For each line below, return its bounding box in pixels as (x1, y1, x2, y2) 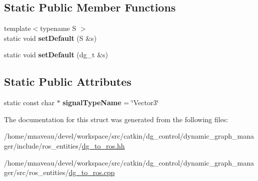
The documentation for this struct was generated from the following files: (4, 114, 228, 124)
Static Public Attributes (4, 74, 131, 89)
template (4, 23, 31, 33)
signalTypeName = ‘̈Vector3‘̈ (62, 97, 159, 108)
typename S (40, 23, 76, 33)
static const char (4, 97, 54, 108)
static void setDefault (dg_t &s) (4, 49, 108, 60)
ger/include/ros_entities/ (4, 140, 82, 151)
